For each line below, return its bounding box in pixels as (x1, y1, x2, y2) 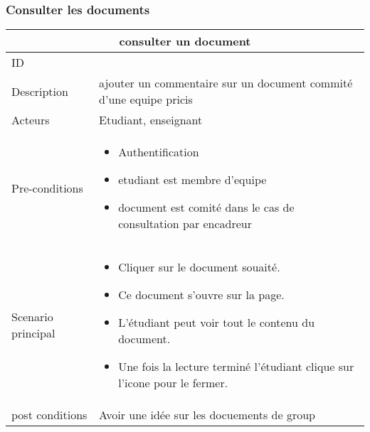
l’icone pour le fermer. (118, 374, 228, 391)
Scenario (11, 308, 53, 325)
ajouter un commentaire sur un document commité (99, 75, 353, 92)
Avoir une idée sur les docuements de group (99, 406, 315, 423)
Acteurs (11, 112, 50, 129)
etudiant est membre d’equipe (118, 171, 267, 188)
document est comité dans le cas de (118, 199, 295, 216)
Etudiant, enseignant (99, 112, 203, 129)
